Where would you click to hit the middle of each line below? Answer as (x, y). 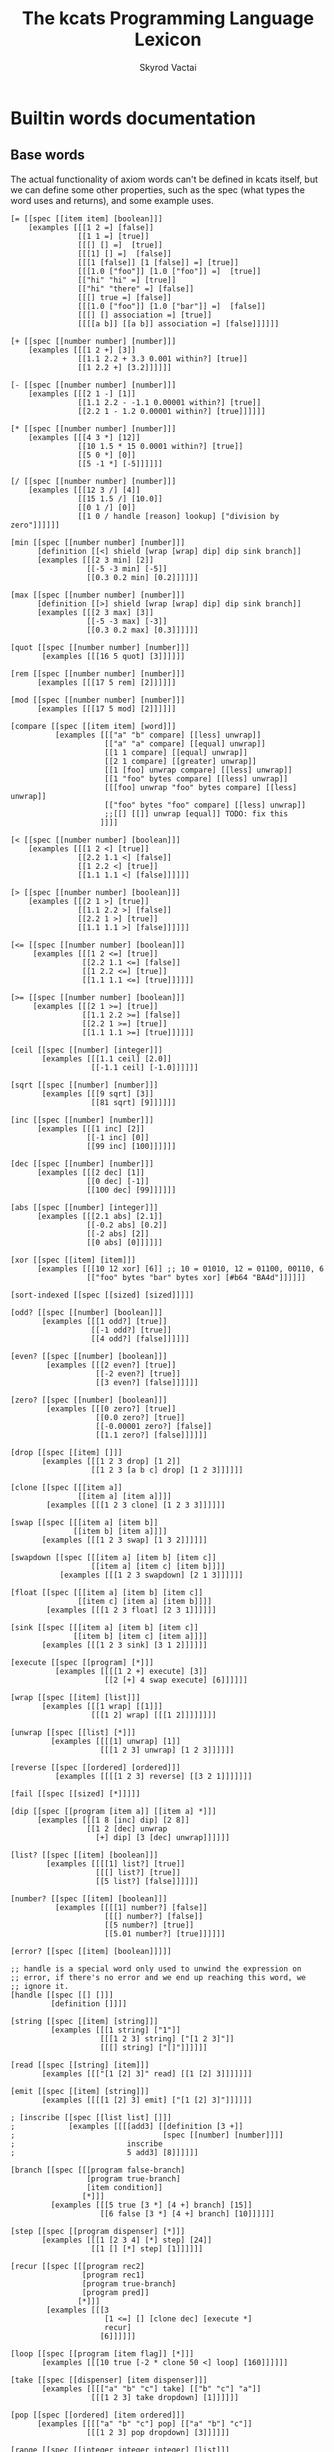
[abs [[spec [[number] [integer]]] (84, 1207)
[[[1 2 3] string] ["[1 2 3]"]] (167, 2038)
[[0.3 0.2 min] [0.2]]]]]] (142, 577)
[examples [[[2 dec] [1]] (90, 1172)
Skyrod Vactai (168, 67)
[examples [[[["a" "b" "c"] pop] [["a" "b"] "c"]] (144, 2423)
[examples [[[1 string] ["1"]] (116, 2030)
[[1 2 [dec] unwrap (127, 1828)
